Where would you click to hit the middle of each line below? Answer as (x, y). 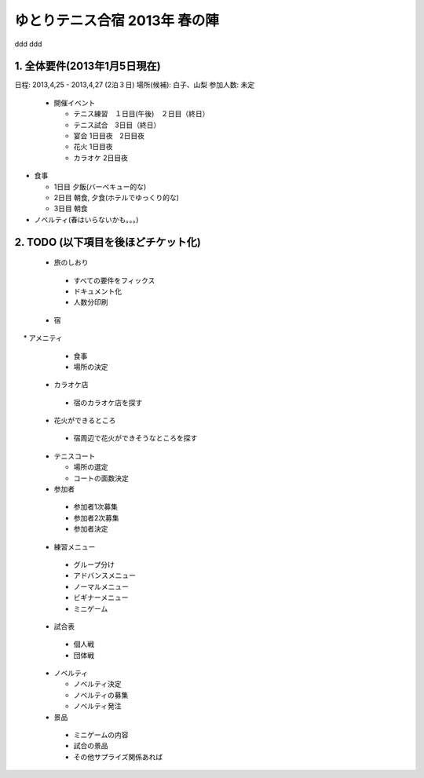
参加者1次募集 (95, 507)
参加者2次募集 (96, 517)
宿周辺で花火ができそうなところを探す (135, 438)
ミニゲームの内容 (101, 735)
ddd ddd (28, 44)
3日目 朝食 (71, 209)
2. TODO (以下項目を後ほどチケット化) (108, 242)
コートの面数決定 (101, 478)
